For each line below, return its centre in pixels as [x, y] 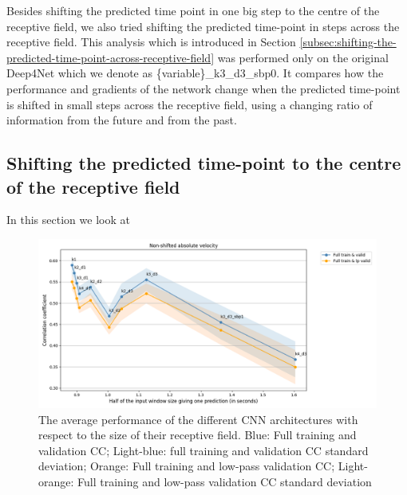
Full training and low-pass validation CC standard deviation [225, 481]
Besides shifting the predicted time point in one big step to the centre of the [193, 10]
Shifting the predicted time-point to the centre [204, 163]
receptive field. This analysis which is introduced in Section [151, 42]
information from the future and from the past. [122, 120]
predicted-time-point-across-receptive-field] [111, 57]
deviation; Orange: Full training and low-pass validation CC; [187, 466]
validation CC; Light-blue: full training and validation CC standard [203, 450]
